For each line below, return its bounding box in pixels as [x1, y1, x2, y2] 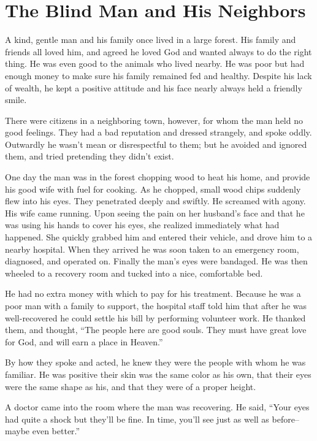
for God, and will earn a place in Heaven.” [5, 335, 163, 348]
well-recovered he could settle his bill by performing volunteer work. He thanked [5, 311, 306, 324]
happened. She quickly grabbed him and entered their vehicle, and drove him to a [5, 231, 313, 244]
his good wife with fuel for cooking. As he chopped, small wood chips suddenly [5, 182, 301, 195]
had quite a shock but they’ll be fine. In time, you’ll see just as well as [5, 412, 269, 425]
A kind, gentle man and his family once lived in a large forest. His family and [5, 33, 296, 46]
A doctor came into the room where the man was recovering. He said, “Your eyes [5, 401, 310, 413]
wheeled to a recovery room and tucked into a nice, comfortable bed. [5, 266, 263, 279]
